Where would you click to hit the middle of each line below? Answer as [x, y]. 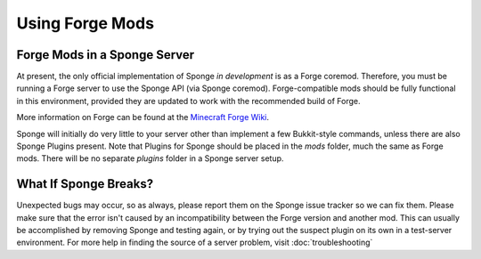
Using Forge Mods [86, 23]
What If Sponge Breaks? [85, 184]
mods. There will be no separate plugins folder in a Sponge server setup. [150, 158]
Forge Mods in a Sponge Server [106, 55]
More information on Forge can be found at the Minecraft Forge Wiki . [143, 117]
